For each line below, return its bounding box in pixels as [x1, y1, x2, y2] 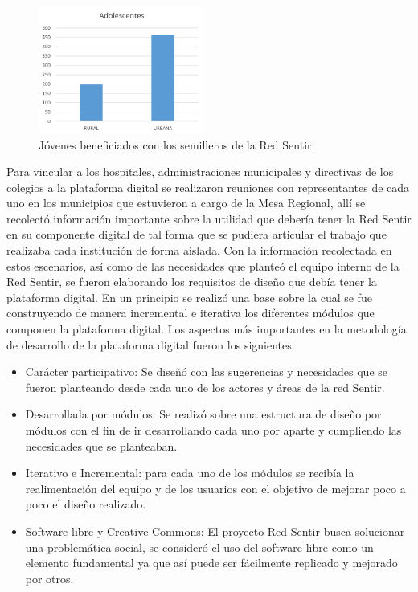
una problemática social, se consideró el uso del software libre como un [25, 538, 374, 555]
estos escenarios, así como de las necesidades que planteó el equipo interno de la [6, 257, 400, 274]
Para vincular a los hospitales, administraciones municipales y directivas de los [6, 163, 394, 180]
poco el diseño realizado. [25, 496, 146, 512]
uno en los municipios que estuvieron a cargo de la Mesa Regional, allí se [6, 194, 366, 211]
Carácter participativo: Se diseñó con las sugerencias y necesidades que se [25, 363, 387, 380]
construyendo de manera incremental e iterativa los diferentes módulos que [6, 304, 375, 321]
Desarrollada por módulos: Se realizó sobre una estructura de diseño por [25, 406, 382, 423]
